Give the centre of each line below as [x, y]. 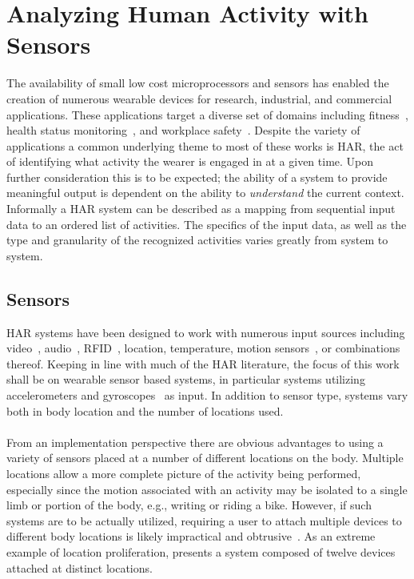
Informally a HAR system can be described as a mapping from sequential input [201, 209]
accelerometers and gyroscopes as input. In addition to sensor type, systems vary [207, 395]
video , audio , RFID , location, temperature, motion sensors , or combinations [203, 348]
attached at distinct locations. [80, 567]
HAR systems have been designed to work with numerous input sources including [206, 332]
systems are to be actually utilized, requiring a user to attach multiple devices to [204, 520]
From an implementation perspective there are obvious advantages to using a [195, 442]
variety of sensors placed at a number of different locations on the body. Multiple [205, 458]
